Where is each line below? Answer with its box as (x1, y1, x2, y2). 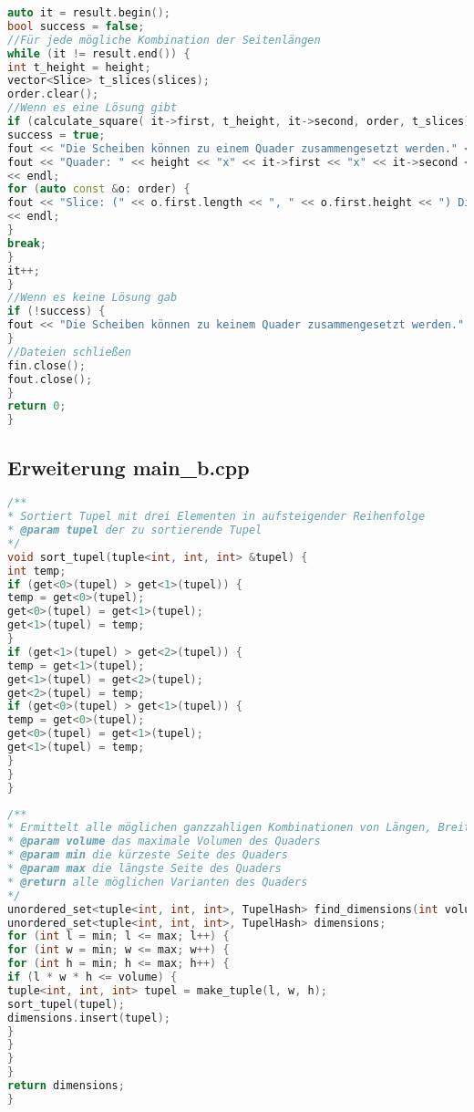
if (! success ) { (7, 305, 106, 318)
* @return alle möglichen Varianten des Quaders (7, 875, 308, 889)
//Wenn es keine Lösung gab (7, 291, 178, 305)
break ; (7, 236, 46, 250)
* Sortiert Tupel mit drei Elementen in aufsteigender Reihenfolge (7, 510, 426, 524)
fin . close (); (7, 359, 86, 372)
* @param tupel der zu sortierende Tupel (7, 524, 263, 537)
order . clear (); (7, 88, 99, 101)
